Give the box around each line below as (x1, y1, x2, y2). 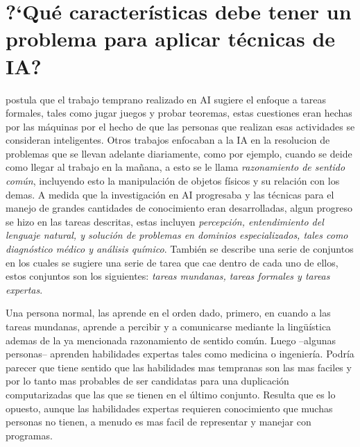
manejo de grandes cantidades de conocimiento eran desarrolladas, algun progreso (6, 201, 352, 215)
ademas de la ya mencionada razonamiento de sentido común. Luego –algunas (6, 332, 336, 347)
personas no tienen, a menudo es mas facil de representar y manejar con (6, 414, 311, 429)
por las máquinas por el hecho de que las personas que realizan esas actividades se (6, 119, 355, 133)
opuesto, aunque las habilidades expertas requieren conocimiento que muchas (6, 400, 333, 415)
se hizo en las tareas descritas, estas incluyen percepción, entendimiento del (6, 214, 324, 228)
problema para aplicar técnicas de (6, 24, 336, 53)
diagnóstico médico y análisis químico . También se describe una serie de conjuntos (6, 242, 354, 256)
